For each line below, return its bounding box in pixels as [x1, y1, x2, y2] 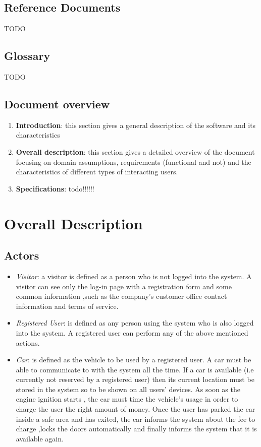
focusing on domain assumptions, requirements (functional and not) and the [16, 156, 251, 167]
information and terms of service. [16, 300, 119, 311]
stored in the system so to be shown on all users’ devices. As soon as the [16, 384, 240, 394]
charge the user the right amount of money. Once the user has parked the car [16, 404, 255, 414]
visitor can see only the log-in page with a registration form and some [16, 281, 232, 291]
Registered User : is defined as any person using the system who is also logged [16, 317, 254, 328]
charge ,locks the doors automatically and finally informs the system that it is [16, 423, 257, 434]
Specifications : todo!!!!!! [16, 183, 94, 194]
